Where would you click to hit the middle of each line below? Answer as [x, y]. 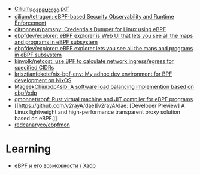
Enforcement [30, 23]
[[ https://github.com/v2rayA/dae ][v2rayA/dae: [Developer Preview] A [99, 105]
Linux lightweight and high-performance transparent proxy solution [97, 112]
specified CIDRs [34, 67]
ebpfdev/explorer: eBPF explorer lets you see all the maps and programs [104, 48]
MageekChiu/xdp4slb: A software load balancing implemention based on [104, 86]
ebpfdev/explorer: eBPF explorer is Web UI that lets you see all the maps [104, 35]
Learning [28, 149]
